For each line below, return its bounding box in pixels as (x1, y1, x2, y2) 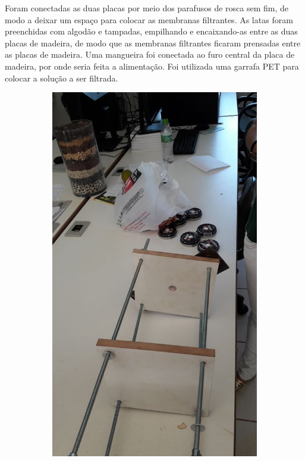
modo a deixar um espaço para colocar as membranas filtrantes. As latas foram (5, 13, 293, 26)
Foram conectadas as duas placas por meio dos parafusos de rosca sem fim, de (5, 2, 288, 14)
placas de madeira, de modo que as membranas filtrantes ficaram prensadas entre (5, 36, 301, 49)
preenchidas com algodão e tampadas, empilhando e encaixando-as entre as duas (5, 25, 298, 37)
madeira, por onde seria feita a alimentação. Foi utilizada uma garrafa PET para (5, 59, 299, 72)
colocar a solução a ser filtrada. (5, 71, 118, 84)
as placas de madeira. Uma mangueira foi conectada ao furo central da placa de (5, 48, 295, 61)
